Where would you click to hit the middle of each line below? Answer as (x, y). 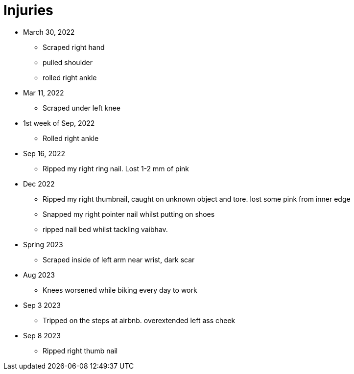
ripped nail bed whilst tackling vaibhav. (105, 229)
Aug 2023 (39, 275)
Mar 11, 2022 (44, 93)
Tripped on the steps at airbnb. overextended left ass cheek (139, 320)
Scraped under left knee (82, 108)
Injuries (28, 10)
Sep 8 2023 (42, 335)
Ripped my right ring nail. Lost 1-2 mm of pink (116, 168)
